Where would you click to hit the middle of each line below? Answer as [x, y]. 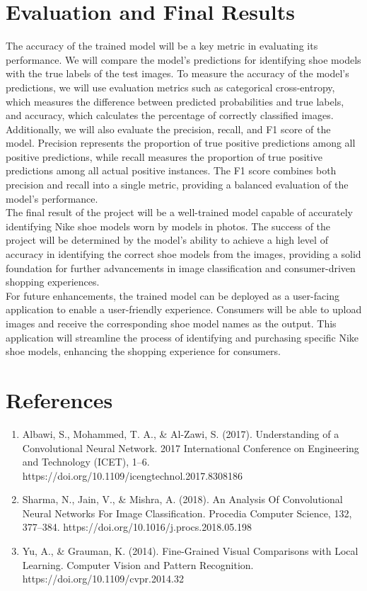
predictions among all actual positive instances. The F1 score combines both [171, 170]
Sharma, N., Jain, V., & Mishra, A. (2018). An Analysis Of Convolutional [182, 499]
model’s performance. [52, 198]
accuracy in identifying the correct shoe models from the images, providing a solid [183, 254]
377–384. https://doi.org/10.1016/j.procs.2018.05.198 [137, 527]
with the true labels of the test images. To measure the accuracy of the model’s [177, 73]
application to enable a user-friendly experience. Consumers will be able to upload [184, 309]
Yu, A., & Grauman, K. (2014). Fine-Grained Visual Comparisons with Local [190, 551]
